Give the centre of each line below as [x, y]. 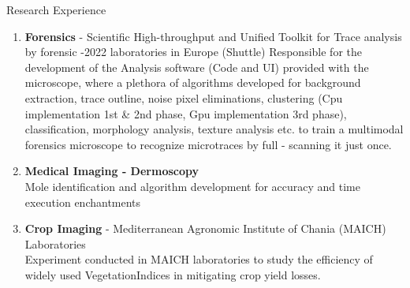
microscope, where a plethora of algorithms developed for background [193, 82]
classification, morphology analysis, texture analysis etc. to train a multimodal [214, 129]
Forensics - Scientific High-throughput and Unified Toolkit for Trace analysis [213, 36]
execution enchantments [83, 202]
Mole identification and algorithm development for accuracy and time [192, 186]
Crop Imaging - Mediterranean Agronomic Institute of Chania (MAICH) [205, 228]
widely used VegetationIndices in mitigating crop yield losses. [173, 274]
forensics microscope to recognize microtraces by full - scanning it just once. [208, 144]
